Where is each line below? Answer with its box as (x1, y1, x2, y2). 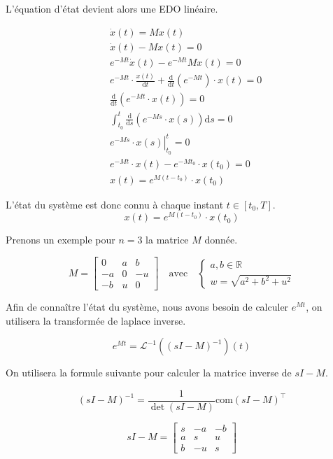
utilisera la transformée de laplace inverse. (6, 313, 186, 327)
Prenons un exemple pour (6, 232, 115, 247)
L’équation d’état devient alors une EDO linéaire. (6, 1, 218, 15)
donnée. (204, 232, 238, 247)
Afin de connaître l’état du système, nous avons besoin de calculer (6, 299, 289, 314)
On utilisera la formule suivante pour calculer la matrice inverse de (6, 365, 292, 380)
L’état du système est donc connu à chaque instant (6, 197, 224, 211)
